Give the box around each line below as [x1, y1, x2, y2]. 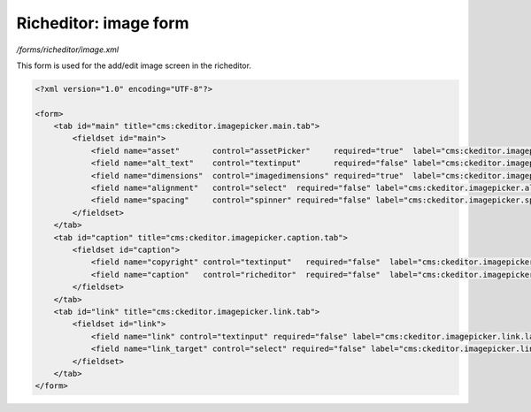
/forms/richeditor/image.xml [16, 44, 119, 55]
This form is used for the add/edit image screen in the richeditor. [16, 60, 252, 71]
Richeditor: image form [16, 13, 189, 33]
